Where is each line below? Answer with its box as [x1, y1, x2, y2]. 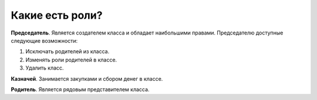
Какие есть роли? [11, 9, 103, 22]
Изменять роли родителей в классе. [25, 56, 117, 63]
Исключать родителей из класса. [25, 48, 110, 55]
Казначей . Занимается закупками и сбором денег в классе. [11, 75, 163, 82]
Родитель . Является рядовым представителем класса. [11, 85, 150, 93]
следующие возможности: [11, 37, 78, 44]
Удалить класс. [25, 64, 64, 71]
